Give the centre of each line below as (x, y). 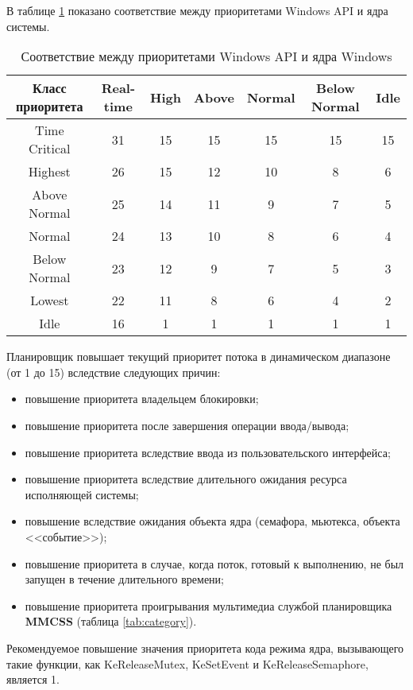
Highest (49, 172)
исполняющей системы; (82, 494)
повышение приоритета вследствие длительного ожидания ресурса (186, 479)
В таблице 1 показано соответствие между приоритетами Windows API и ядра (197, 10)
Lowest (50, 300)
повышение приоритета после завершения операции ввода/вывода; (187, 425)
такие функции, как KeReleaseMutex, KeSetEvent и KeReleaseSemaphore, (187, 663)
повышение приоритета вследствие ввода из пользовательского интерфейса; (208, 452)
